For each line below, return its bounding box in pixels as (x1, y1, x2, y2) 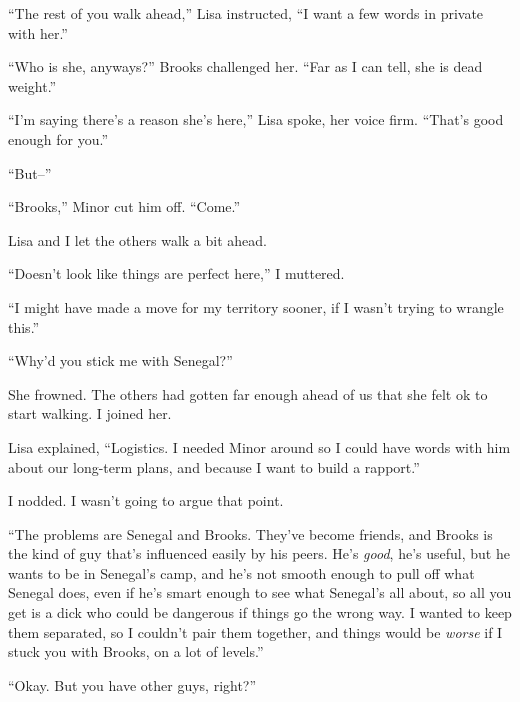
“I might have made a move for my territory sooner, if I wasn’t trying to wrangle (8, 296, 504, 317)
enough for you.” (8, 128, 109, 149)
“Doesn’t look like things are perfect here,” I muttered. (8, 263, 345, 284)
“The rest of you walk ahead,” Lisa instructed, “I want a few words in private (8, 3, 484, 23)
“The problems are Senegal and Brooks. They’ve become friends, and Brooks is (8, 523, 493, 544)
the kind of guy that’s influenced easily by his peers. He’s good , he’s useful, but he (8, 543, 510, 564)
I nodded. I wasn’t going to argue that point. (8, 490, 284, 511)
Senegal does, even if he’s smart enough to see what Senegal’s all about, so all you (8, 582, 512, 603)
